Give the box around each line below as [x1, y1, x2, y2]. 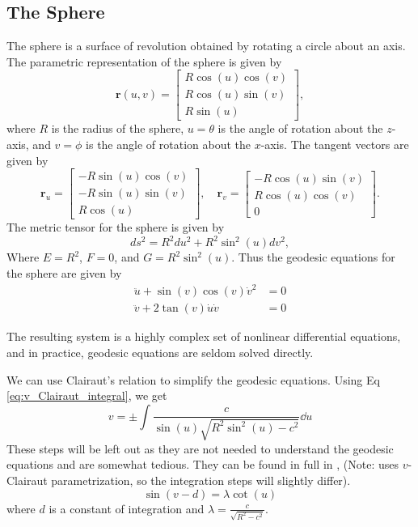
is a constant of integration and [49, 499, 205, 516]
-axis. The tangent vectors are [260, 136, 409, 153]
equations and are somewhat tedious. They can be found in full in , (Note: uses [6, 456, 399, 473]
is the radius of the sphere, [51, 120, 184, 137]
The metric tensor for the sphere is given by [6, 219, 225, 236]
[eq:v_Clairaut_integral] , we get [6, 387, 167, 404]
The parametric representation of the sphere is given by [6, 53, 282, 70]
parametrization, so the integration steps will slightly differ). [51, 471, 351, 488]
